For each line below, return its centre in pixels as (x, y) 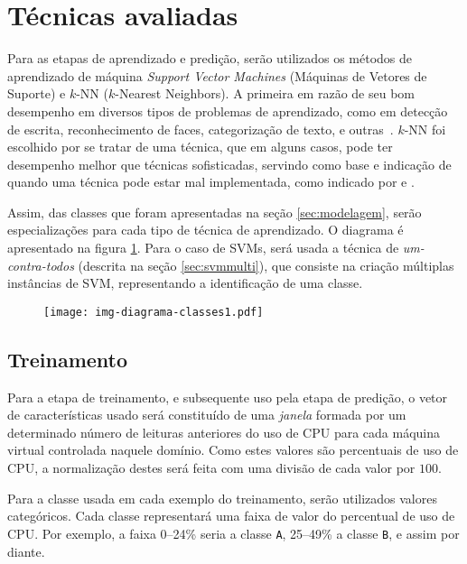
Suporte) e (37, 93)
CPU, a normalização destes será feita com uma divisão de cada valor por (211, 468)
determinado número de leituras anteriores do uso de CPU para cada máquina (224, 432)
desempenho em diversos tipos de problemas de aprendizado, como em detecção (228, 111)
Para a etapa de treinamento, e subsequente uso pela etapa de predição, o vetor (228, 397)
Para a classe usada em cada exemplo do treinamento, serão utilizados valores (222, 498)
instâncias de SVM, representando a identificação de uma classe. (185, 283)
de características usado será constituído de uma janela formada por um (207, 415)
